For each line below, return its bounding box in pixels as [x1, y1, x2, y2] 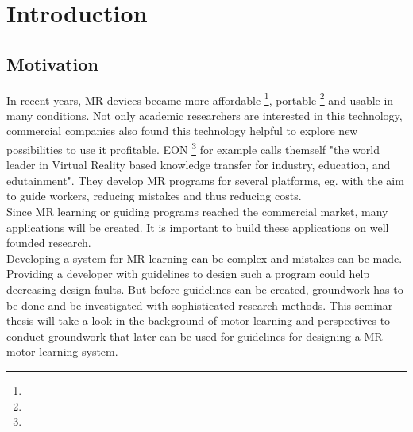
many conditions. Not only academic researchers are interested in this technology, [6, 106, 403, 123]
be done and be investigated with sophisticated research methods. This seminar [6, 296, 393, 313]
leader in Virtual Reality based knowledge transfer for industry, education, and [6, 156, 391, 173]
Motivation [6, 51, 98, 75]
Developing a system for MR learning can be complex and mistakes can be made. [6, 249, 403, 266]
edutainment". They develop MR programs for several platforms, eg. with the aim [6, 172, 404, 188]
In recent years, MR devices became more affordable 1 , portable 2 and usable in [6, 89, 394, 108]
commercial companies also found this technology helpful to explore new [6, 122, 358, 139]
